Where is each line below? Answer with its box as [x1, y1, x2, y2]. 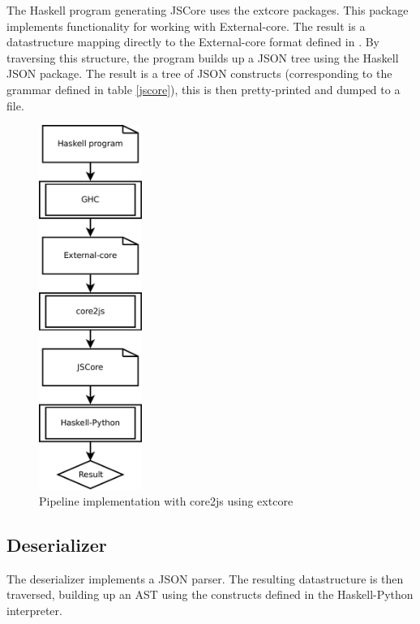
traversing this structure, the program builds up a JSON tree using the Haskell [6, 49, 399, 66]
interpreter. [6, 601, 62, 618]
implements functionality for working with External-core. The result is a [6, 17, 366, 34]
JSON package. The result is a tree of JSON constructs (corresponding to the [6, 65, 392, 82]
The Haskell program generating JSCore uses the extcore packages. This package [6, 2, 409, 18]
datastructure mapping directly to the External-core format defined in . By [6, 33, 380, 50]
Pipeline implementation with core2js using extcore [39, 492, 294, 509]
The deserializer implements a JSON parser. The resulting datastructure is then [6, 570, 404, 587]
